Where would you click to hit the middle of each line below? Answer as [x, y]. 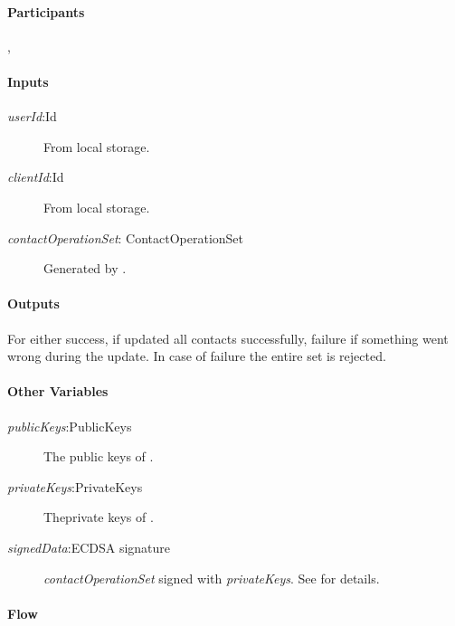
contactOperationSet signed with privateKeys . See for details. [212, 578]
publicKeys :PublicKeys [70, 426]
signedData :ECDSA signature [89, 547]
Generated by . [85, 268]
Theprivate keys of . [99, 517]
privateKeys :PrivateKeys [75, 486]
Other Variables [58, 391]
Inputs [28, 81]
